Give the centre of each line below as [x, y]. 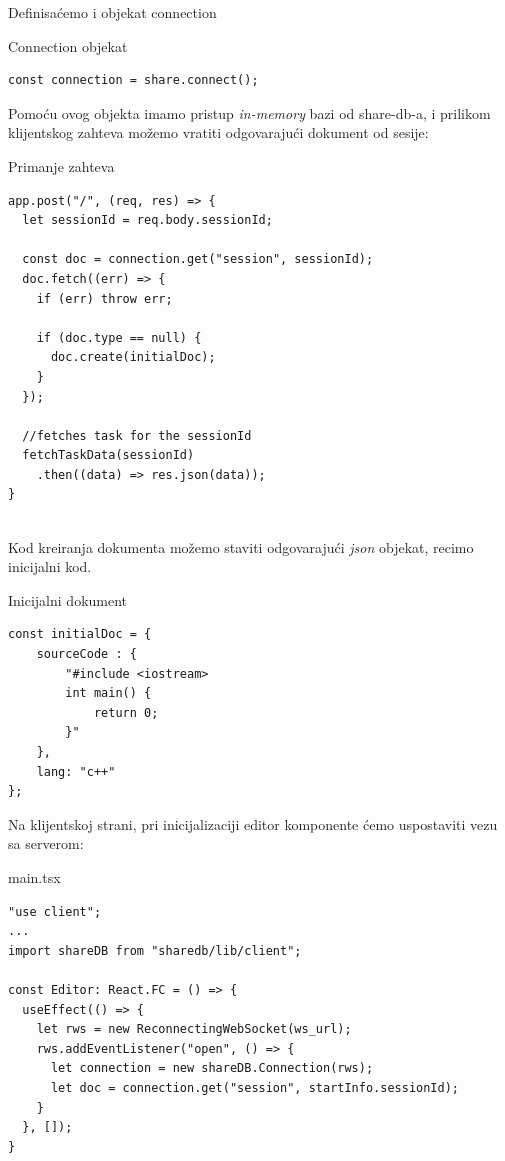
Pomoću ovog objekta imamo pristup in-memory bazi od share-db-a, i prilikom [249, 112]
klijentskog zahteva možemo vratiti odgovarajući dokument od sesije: [218, 132]
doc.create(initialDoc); [133, 357]
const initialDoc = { [80, 634]
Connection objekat [68, 45]
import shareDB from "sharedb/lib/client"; [155, 950]
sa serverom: [46, 843]
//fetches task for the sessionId [137, 435]
